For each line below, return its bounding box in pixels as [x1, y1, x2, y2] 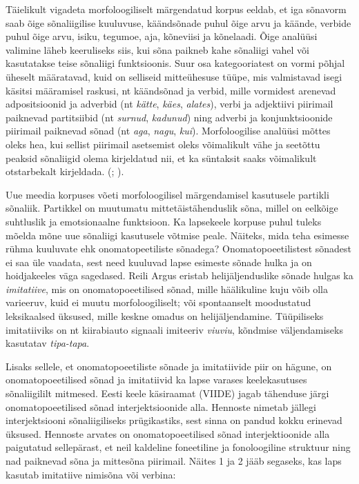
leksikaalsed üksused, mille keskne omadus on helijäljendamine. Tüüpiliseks [6, 309, 324, 323]
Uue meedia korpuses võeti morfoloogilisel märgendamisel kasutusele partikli [6, 187, 329, 201]
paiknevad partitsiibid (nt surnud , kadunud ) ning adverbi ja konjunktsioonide [6, 110, 333, 124]
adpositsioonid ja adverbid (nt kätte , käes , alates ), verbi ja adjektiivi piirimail [6, 97, 333, 111]
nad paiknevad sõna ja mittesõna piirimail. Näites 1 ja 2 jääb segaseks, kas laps [6, 454, 342, 467]
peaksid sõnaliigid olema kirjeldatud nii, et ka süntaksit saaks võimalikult [6, 150, 317, 165]
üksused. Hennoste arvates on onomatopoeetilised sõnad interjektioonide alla [6, 426, 330, 441]
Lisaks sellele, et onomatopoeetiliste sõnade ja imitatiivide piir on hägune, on [6, 359, 332, 373]
